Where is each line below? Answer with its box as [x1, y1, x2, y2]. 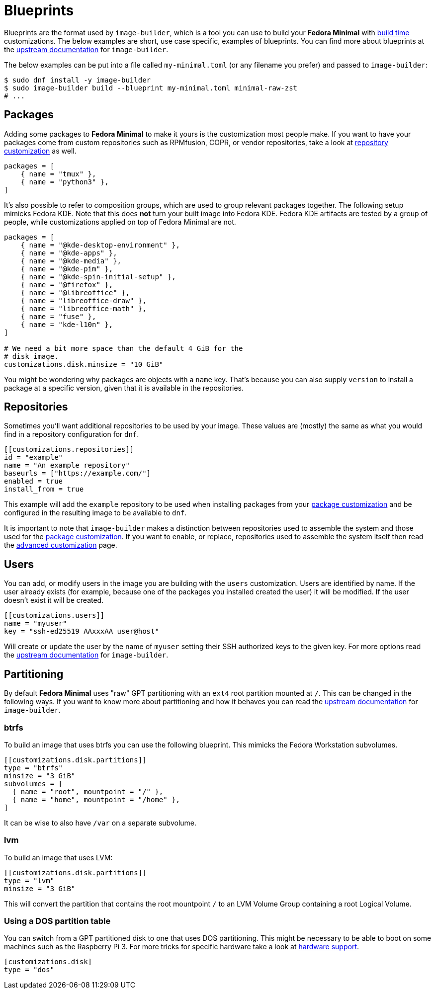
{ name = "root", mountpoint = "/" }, [12, 787, 164, 796]
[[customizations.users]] [4, 611, 105, 620]
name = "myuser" [4, 619, 67, 628]
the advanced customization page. [4, 541, 117, 550]
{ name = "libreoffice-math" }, [20, 304, 147, 313]
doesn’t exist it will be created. [4, 596, 104, 605]
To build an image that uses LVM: [4, 853, 113, 862]
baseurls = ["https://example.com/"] [4, 469, 151, 478]
